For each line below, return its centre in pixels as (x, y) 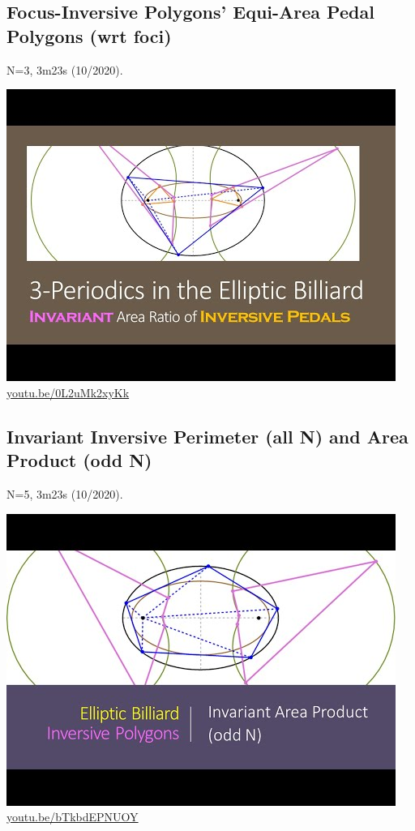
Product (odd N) (79, 460)
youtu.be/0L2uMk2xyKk (68, 392)
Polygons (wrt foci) (89, 35)
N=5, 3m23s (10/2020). (65, 493)
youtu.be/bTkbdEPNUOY (73, 817)
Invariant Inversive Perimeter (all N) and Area (207, 436)
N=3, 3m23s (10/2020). (65, 69)
